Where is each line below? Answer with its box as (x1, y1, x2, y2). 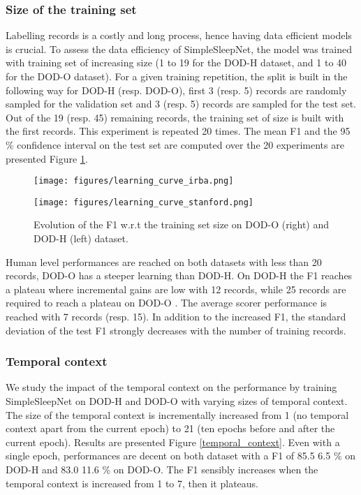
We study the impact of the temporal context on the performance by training (6, 380, 337, 394)
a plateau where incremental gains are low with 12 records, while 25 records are (6, 281, 346, 296)
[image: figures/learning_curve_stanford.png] (34, 197, 253, 207)
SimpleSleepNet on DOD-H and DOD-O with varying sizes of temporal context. (6, 394, 348, 408)
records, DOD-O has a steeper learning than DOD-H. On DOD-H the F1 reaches (6, 268, 353, 283)
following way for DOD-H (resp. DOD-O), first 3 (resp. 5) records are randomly (6, 82, 347, 97)
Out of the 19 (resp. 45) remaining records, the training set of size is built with (6, 110, 344, 124)
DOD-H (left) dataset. (34, 231, 128, 246)
